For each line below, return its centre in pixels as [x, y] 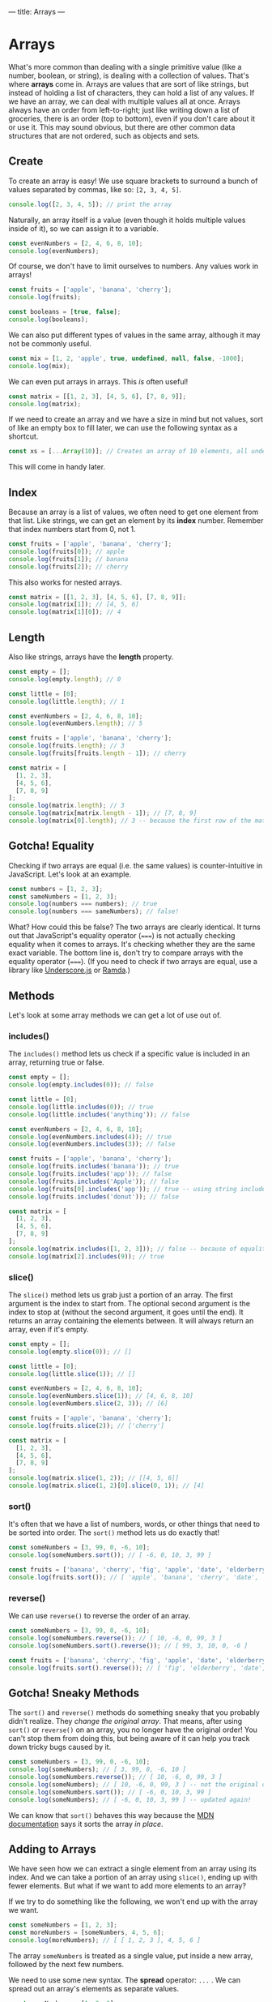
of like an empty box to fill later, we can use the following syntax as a [123, 428]
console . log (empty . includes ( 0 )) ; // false [81, 1085]
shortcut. [23, 436]
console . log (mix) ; [39, 366]
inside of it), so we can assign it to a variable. [84, 228]
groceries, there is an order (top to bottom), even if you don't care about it [132, 118]
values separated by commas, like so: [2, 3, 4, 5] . [95, 189]
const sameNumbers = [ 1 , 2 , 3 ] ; [63, 896]
